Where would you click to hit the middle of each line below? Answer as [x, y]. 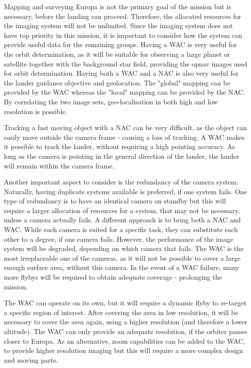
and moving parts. [31, 360]
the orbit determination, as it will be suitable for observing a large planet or [117, 54]
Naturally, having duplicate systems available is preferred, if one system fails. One [125, 191]
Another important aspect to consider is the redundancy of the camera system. [121, 182]
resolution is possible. [36, 111]
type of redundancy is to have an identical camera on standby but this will [115, 201]
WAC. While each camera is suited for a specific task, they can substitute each [121, 229]
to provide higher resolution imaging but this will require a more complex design [124, 350]
